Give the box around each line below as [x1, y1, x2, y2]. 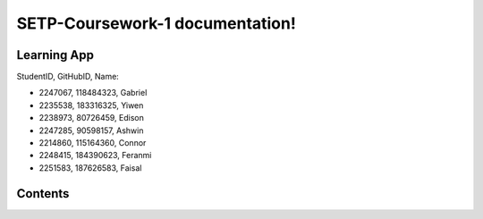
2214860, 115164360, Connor [38, 138, 147, 148]
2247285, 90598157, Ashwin [38, 125, 144, 136]
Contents [16, 186, 70, 201]
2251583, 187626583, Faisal [38, 162, 142, 173]
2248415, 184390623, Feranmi [38, 150, 152, 161]
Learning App [16, 47, 94, 63]
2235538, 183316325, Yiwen [38, 99, 144, 111]
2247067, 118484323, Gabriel [38, 88, 148, 98]
